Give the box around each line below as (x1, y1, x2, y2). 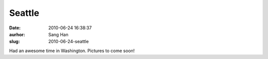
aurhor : (9, 31, 25, 37)
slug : (9, 39, 20, 45)
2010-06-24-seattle (48, 39, 89, 45)
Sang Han (48, 31, 69, 37)
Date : (9, 25, 21, 31)
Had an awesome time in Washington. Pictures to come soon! (9, 48, 135, 54)
